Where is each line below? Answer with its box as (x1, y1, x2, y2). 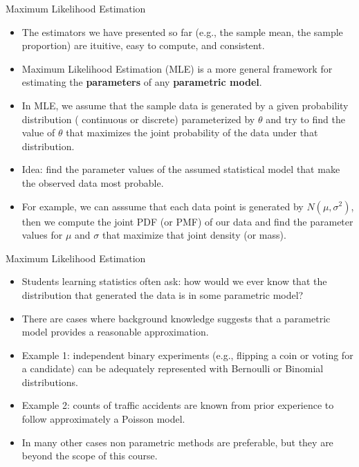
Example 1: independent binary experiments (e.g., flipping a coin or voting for (21, 347, 353, 362)
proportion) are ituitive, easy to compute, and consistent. (21, 38, 265, 53)
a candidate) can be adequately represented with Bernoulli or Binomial (21, 361, 324, 376)
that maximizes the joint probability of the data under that (66, 125, 318, 140)
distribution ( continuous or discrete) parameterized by (21, 111, 255, 126)
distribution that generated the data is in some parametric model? (21, 287, 304, 302)
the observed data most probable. (21, 175, 164, 190)
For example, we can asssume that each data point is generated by (21, 199, 304, 213)
